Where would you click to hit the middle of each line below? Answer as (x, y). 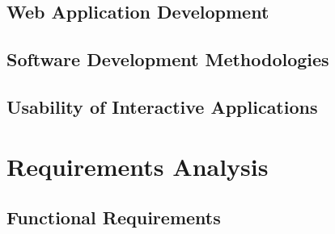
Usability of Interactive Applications (162, 106)
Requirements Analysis (138, 166)
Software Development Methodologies (168, 59)
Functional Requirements (114, 217)
